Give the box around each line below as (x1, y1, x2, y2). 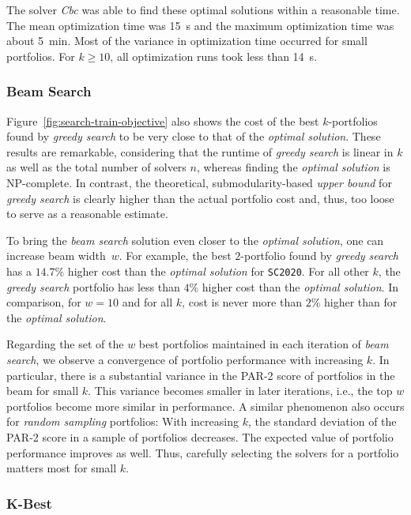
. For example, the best (119, 247, 232, 264)
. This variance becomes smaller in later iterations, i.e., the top (88, 382, 393, 399)
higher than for (323, 294, 398, 310)
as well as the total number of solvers (6, 159, 187, 175)
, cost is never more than (182, 294, 302, 310)
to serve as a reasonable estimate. (6, 205, 168, 222)
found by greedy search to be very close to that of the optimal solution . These (6, 128, 381, 145)
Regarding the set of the (6, 336, 124, 352)
